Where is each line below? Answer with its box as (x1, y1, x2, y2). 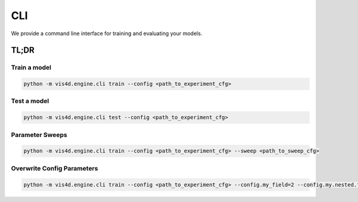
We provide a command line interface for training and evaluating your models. (11, 30, 203, 37)
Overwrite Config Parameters (11, 164, 98, 172)
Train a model (11, 63, 52, 72)
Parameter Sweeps (11, 130, 67, 139)
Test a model (11, 97, 50, 105)
